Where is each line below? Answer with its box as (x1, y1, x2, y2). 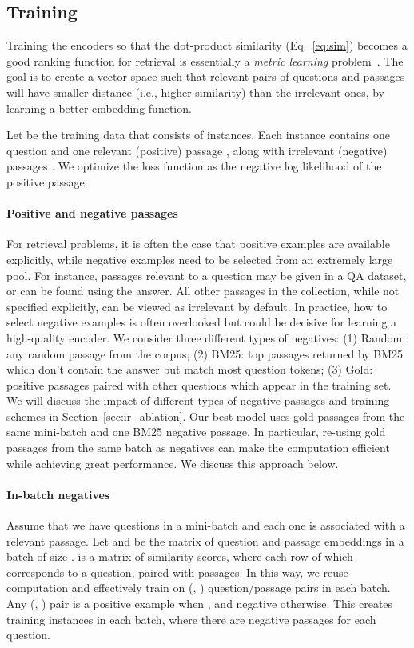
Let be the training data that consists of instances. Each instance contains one (6, 126, 391, 143)
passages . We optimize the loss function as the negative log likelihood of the (6, 158, 382, 174)
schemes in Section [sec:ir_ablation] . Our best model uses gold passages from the (6, 407, 405, 424)
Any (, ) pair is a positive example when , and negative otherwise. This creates (6, 595, 393, 612)
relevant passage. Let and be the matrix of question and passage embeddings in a (6, 532, 404, 549)
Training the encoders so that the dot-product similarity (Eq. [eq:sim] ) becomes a (6, 37, 408, 54)
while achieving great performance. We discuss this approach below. (6, 454, 339, 471)
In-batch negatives (6, 486, 110, 502)
